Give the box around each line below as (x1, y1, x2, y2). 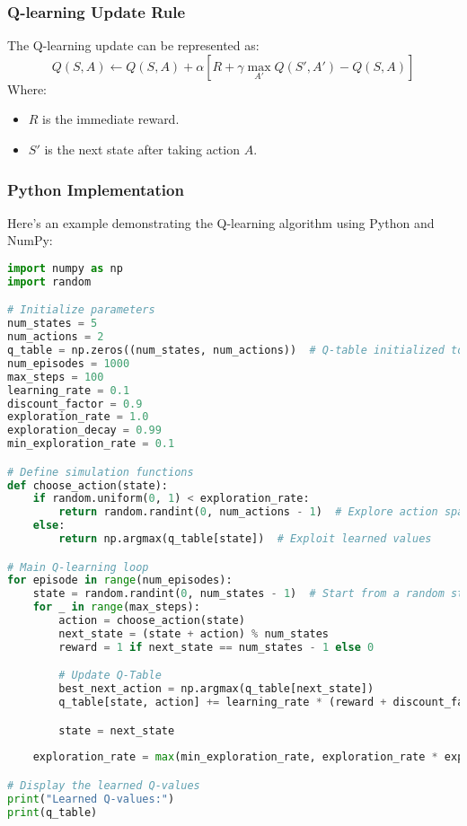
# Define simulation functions (7, 465, 194, 479)
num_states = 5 (7, 317, 98, 330)
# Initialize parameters (7, 303, 155, 317)
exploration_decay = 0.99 (7, 424, 162, 437)
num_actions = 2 (7, 330, 104, 344)
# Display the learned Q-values (7, 778, 200, 792)
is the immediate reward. (42, 110, 180, 128)
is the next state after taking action (44, 140, 240, 158)
